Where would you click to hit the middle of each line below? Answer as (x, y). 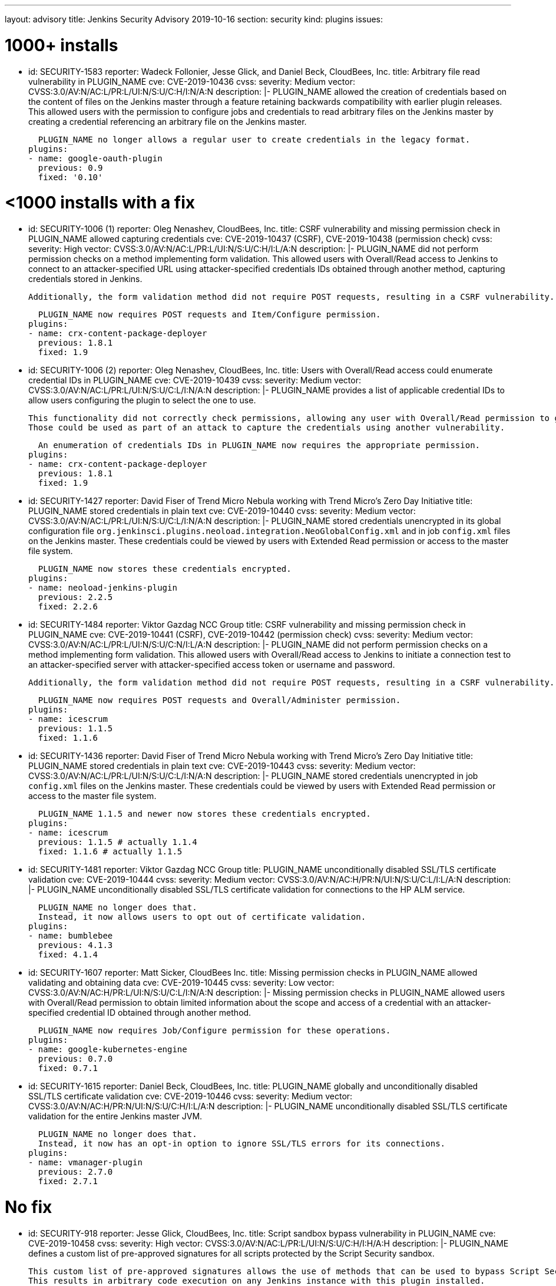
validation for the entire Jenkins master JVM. (115, 1116)
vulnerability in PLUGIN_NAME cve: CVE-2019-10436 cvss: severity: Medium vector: (192, 81)
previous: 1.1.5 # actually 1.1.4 (118, 842)
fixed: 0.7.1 (68, 1068)
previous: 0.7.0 (75, 1059)
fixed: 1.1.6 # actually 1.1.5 (110, 851)
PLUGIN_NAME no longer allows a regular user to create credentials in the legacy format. (254, 139)
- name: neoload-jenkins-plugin (103, 588)
